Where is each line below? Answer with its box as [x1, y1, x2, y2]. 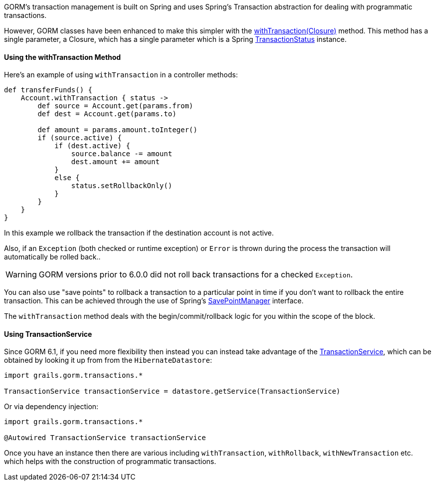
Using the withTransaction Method [4, 52, 121, 61]
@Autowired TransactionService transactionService [4, 434, 206, 442]
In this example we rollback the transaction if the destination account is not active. [4, 229, 274, 238]
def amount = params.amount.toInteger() [37, 126, 198, 134]
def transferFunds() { [4, 86, 93, 94]
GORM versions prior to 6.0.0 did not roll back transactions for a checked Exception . [38, 269, 353, 280]
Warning [5, 269, 37, 280]
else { [54, 174, 80, 182]
